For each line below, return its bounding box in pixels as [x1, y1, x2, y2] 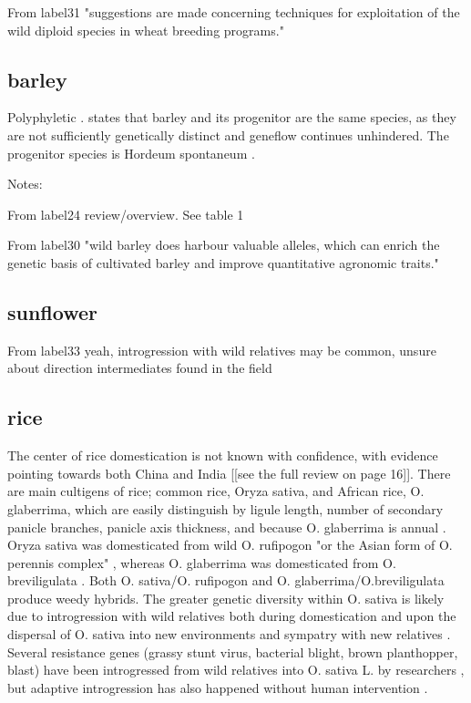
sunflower [7, 297, 97, 326]
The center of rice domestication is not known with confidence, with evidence [7, 446, 438, 465]
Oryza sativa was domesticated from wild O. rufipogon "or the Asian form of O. [7, 535, 453, 554]
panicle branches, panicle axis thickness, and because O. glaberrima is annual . [7, 517, 446, 536]
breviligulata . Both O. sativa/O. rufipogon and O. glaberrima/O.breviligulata [7, 571, 445, 590]
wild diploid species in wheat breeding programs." [7, 20, 284, 39]
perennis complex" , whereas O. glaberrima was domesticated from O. [7, 553, 396, 572]
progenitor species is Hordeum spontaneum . [7, 143, 255, 162]
